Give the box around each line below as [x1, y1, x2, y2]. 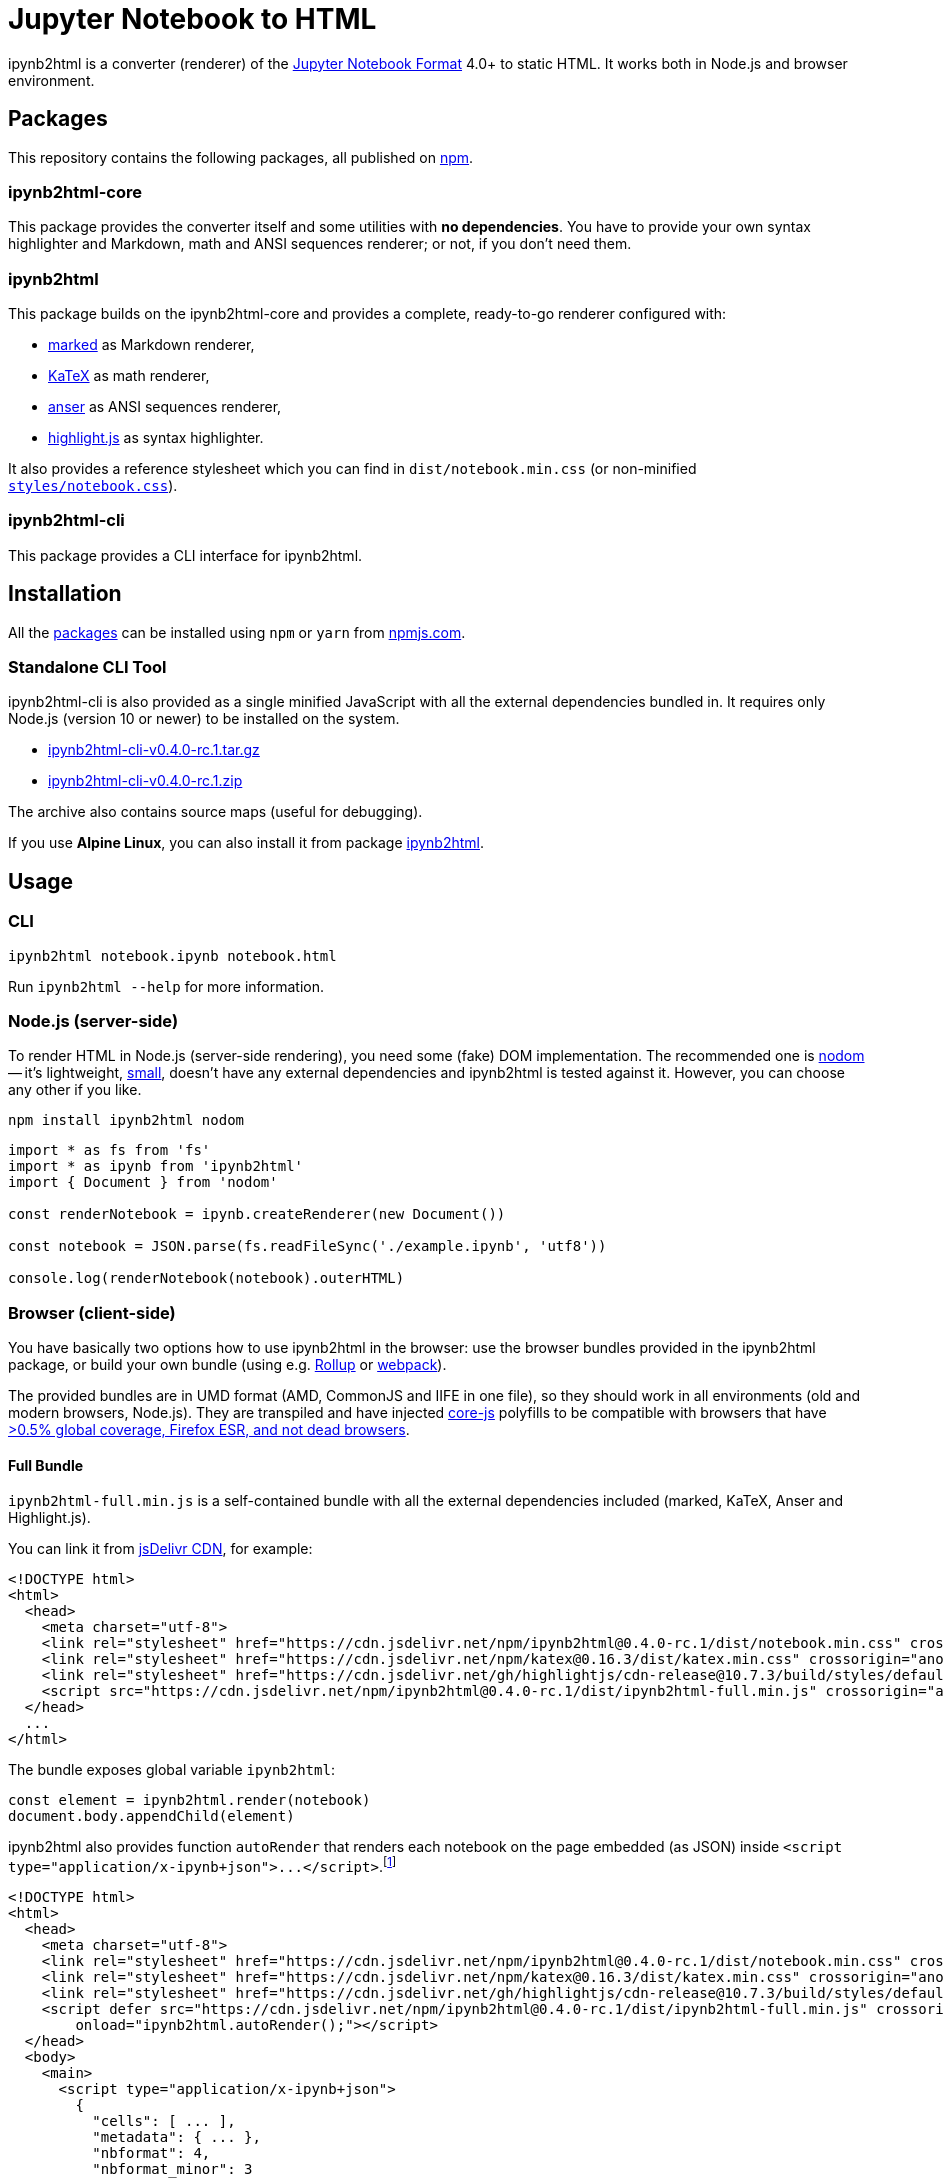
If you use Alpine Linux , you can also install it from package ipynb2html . [8, 834, 485, 852]
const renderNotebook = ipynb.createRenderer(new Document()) [8, 1206, 506, 1223]
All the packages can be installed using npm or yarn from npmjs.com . [8, 623, 466, 641]
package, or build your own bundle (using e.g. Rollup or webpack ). [8, 1356, 447, 1374]
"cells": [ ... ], [92, 2113, 236, 2130]
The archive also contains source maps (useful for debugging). [8, 803, 423, 821]
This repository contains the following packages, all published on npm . [8, 148, 474, 166]
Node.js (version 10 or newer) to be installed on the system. [8, 710, 400, 728]
